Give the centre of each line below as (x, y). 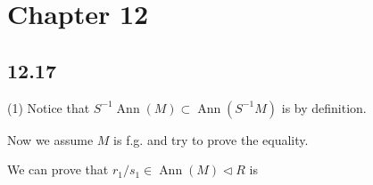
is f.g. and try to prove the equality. (211, 139)
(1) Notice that (49, 107)
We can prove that (58, 169)
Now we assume (50, 139)
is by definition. (324, 107)
